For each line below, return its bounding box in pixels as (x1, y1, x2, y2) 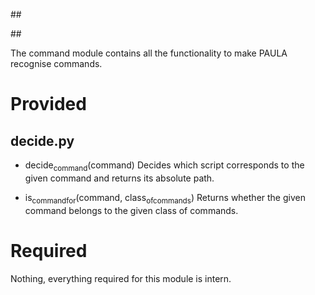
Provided (10, 93, 87, 116)
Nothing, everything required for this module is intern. (10, 272, 232, 284)
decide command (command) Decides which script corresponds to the (24, 159, 305, 173)
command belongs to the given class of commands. (24, 204, 239, 216)
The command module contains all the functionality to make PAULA (10, 47, 288, 59)
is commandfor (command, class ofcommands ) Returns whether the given (24, 191, 306, 206)
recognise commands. (10, 58, 103, 69)
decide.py (10, 132, 75, 149)
